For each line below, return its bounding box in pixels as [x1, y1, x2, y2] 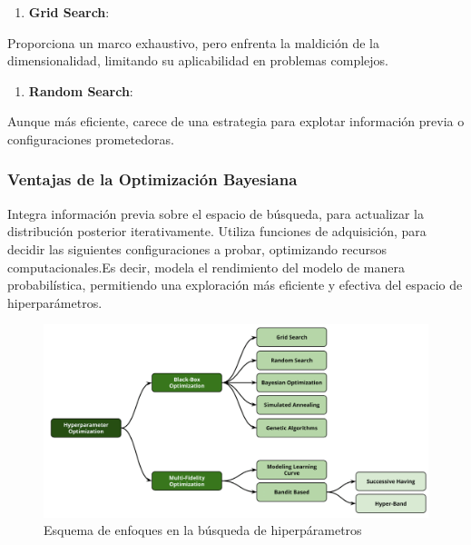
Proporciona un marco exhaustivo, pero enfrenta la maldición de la [7, 33, 380, 52]
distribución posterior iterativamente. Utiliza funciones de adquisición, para [7, 222, 427, 241]
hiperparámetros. [7, 292, 103, 312]
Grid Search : [28, 3, 110, 21]
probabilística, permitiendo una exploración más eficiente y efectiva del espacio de [7, 275, 463, 294]
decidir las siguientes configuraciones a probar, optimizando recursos [7, 239, 387, 258]
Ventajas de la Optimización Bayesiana [7, 168, 298, 191]
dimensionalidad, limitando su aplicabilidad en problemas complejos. [7, 51, 389, 70]
